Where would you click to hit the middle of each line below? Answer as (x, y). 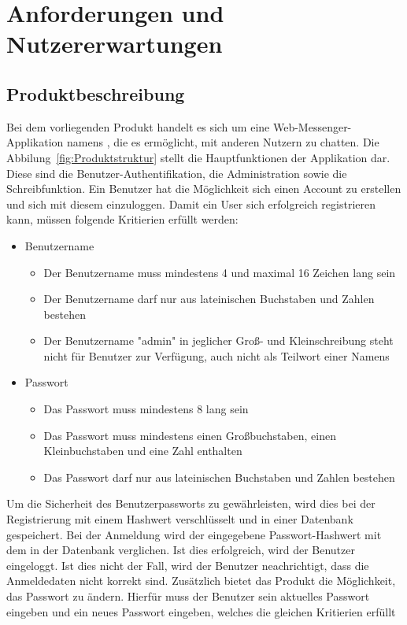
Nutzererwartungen (115, 44)
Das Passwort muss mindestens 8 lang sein (146, 409)
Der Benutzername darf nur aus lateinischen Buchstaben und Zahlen (209, 299)
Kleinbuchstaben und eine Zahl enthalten (143, 451)
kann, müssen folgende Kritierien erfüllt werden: (122, 219)
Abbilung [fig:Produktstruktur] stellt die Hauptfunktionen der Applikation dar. (198, 157)
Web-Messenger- (312, 126)
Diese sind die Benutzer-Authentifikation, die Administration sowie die (177, 173)
